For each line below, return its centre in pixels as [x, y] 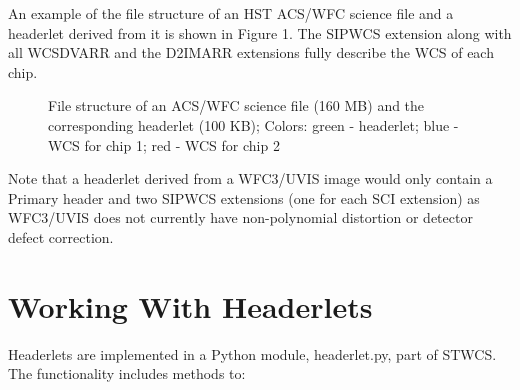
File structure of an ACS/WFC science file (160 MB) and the [236, 105]
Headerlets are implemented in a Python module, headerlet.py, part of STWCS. [252, 353]
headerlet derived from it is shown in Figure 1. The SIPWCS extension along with [260, 32]
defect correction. [61, 236]
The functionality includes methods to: [127, 373]
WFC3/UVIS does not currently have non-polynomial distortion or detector [240, 217]
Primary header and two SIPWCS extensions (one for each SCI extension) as [244, 197]
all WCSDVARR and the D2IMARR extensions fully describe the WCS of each [251, 52]
